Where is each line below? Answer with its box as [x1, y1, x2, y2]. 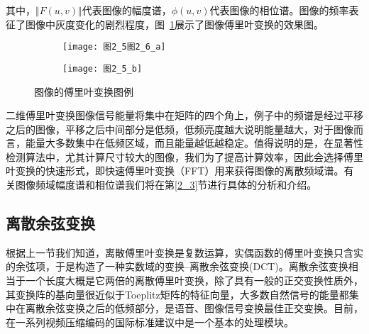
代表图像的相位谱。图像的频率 [209, 3, 349, 17]
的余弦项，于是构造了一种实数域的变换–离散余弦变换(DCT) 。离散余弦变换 [6, 259, 348, 274]
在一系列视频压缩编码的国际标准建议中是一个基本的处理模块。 [6, 314, 294, 329]
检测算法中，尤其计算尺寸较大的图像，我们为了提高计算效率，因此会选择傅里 [6, 149, 363, 164]
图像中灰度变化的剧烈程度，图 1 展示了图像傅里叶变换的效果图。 [25, 16, 324, 31]
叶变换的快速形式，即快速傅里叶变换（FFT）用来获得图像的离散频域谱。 [6, 163, 344, 178]
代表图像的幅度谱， [82, 3, 172, 17]
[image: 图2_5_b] [62, 63, 143, 74]
